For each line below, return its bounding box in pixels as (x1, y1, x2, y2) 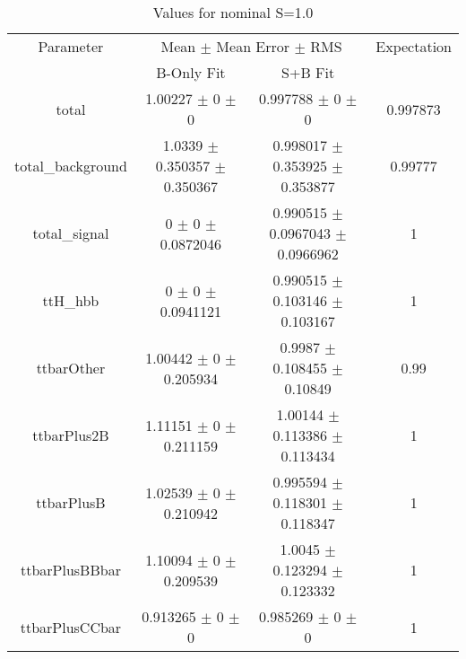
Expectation (375, 36, 452, 57)
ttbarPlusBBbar (20, 559, 121, 580)
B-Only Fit (156, 62, 226, 83)
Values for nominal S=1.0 (152, 2, 314, 22)
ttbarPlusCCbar (20, 616, 122, 637)
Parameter (38, 36, 104, 57)
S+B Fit (281, 62, 335, 83)
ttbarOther (36, 357, 106, 378)
